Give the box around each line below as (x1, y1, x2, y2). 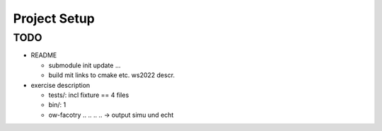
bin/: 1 (48, 101, 66, 109)
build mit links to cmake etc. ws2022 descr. (48, 71, 175, 79)
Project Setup (13, 11, 95, 26)
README (30, 51, 57, 59)
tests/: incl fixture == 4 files (48, 91, 129, 99)
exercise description (30, 81, 91, 89)
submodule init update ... (48, 61, 121, 69)
